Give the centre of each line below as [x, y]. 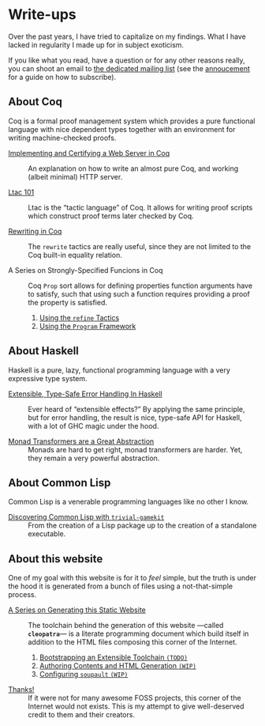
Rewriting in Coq [35, 231]
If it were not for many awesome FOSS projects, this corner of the [135, 698]
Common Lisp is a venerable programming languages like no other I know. [129, 502]
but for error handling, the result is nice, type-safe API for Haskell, [135, 418]
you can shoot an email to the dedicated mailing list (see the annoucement [129, 68]
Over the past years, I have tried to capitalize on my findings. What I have [127, 36]
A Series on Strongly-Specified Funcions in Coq [86, 270]
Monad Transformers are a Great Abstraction [81, 441]
